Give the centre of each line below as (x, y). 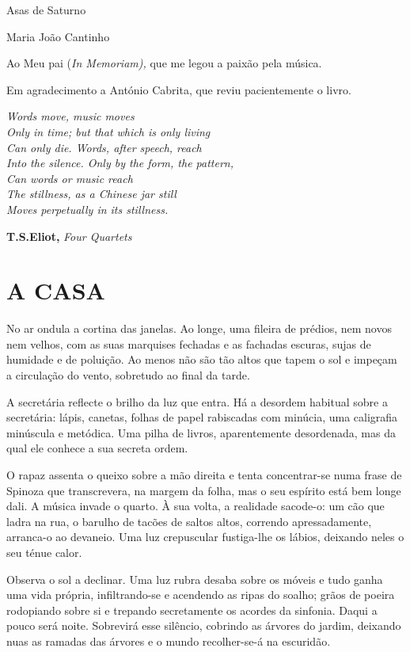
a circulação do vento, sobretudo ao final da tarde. (128, 375)
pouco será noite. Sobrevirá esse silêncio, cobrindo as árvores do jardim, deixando (204, 625)
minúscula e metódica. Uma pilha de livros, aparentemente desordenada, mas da (201, 432)
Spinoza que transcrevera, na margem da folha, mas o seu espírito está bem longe (204, 490)
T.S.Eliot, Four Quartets (69, 236)
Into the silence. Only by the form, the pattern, (120, 163)
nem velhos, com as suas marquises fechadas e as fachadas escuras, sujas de (189, 343)
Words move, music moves (70, 116)
